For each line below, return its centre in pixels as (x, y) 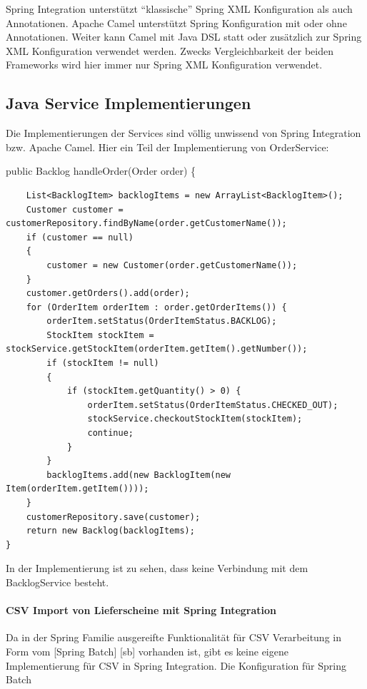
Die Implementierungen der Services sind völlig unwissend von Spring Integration (183, 133)
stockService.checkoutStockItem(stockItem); (195, 419)
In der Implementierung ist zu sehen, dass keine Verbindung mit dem (157, 568)
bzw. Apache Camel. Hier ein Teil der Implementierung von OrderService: (167, 147)
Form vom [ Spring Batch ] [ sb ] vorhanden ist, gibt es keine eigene (147, 651)
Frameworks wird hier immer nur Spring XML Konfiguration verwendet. (164, 65)
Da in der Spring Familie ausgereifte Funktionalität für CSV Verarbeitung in (174, 637)
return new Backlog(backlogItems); (110, 531)
